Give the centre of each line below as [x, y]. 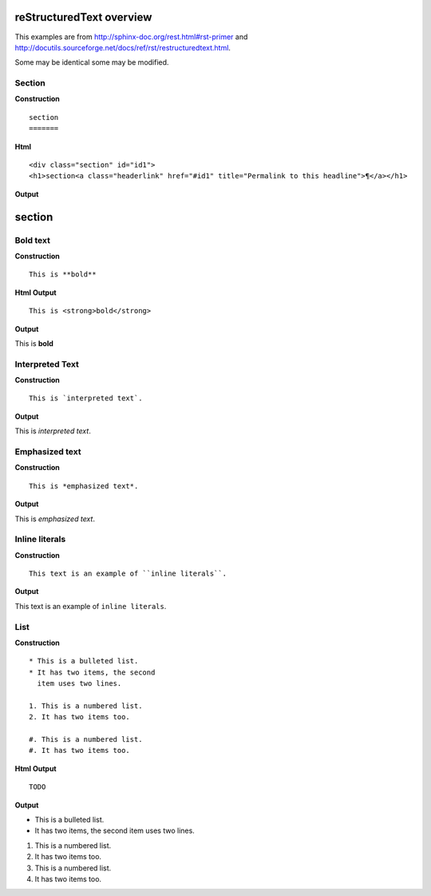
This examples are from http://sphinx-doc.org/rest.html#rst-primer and [131, 37]
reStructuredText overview [83, 17]
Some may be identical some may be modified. [92, 62]
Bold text [33, 240]
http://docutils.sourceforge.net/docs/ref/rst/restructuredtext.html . [123, 47]
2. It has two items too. [80, 717]
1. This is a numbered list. [86, 706]
